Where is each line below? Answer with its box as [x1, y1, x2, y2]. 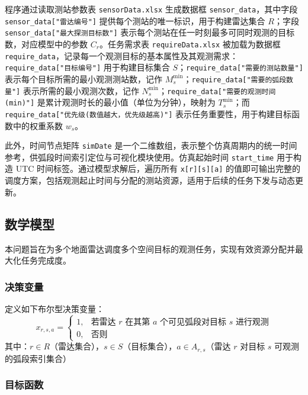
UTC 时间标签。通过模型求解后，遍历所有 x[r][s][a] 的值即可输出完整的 [15, 162, 300, 175]
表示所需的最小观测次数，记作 [23, 84, 139, 97]
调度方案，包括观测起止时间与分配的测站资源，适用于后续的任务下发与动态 [5, 174, 295, 187]
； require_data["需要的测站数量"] [178, 61, 303, 73]
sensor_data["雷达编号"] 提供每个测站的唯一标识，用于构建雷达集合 [5, 14, 265, 27]
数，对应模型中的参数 [5, 37, 88, 50]
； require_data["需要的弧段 [183, 72, 287, 85]
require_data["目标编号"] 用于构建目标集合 [5, 61, 170, 73]
